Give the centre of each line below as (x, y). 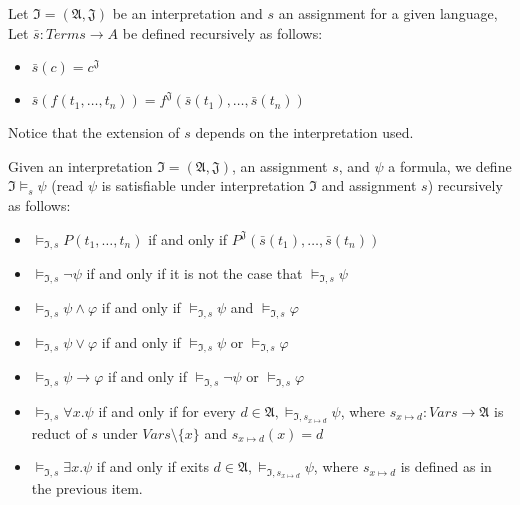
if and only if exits (152, 466)
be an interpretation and (187, 13)
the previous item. (87, 488)
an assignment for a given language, (388, 13)
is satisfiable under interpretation (203, 185)
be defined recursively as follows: (222, 32)
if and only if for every (167, 410)
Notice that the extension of (94, 132)
